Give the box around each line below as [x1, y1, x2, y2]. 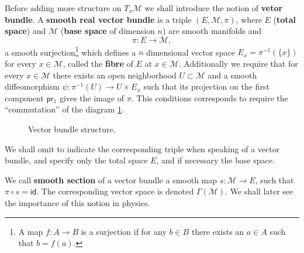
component [5, 91, 44, 104]
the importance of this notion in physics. [5, 196, 150, 208]
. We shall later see [225, 185, 293, 197]
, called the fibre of [63, 57, 133, 70]
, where [236, 13, 262, 25]
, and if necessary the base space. [156, 154, 275, 166]
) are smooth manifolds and [162, 25, 261, 37]
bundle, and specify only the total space [5, 154, 148, 166]
